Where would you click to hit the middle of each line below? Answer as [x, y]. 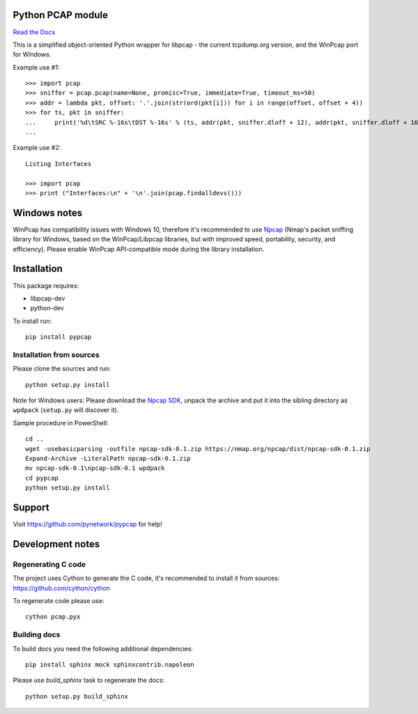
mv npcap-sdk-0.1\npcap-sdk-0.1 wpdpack [95, 468]
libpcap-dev [48, 298]
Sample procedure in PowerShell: [61, 423]
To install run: [32, 321]
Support [31, 508]
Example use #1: [36, 67]
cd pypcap [42, 478]
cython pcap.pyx [53, 617]
